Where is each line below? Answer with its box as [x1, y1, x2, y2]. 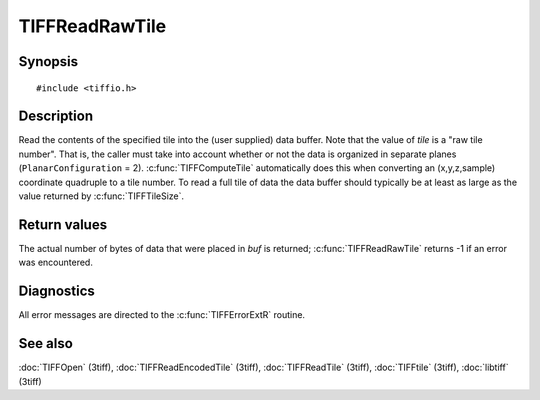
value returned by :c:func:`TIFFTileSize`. [18, 190, 185, 202]
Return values [18, 216, 108, 233]
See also [18, 335, 74, 352]
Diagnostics [18, 283, 95, 300]
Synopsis [18, 53, 79, 70]
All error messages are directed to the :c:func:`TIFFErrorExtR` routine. [18, 309, 305, 321]
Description [18, 108, 94, 125]
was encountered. [18, 256, 94, 269]
